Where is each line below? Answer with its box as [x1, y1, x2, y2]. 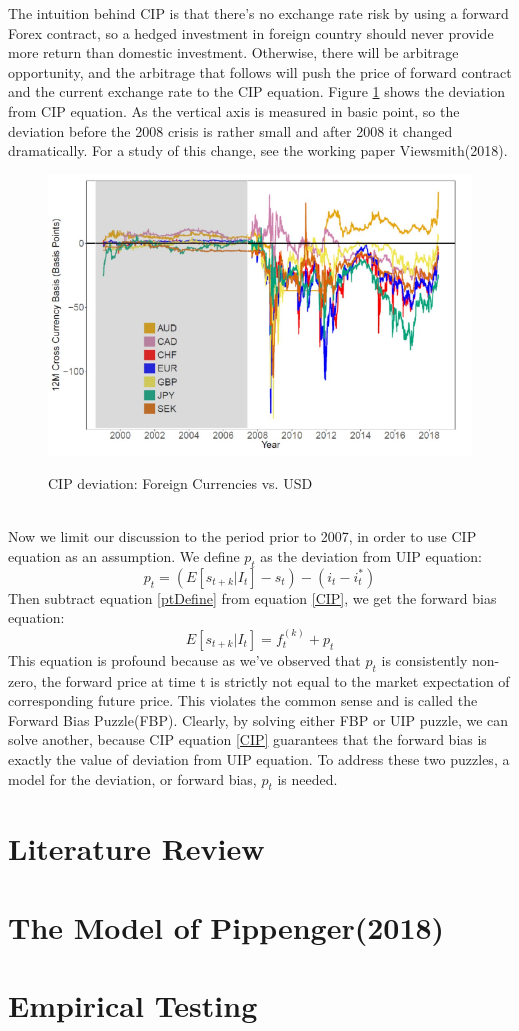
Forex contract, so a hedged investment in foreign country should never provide [8, 22, 494, 43]
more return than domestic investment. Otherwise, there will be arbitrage [8, 42, 459, 63]
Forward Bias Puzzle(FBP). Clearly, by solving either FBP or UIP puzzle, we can [8, 709, 509, 730]
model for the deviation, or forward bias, [8, 768, 257, 789]
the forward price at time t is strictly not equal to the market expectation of [41, 670, 510, 691]
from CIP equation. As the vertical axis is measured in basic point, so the [8, 100, 460, 121]
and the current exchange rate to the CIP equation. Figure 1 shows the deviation [8, 81, 505, 102]
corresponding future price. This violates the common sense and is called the [8, 690, 478, 711]
